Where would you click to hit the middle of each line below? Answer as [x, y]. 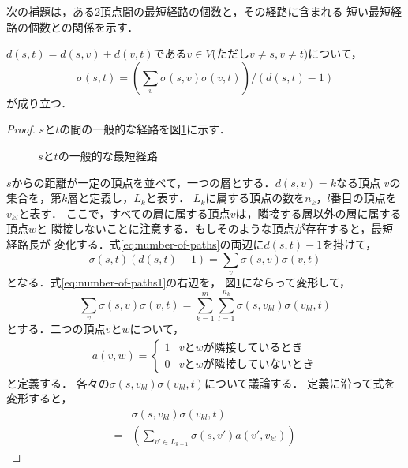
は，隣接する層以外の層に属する [318, 213]
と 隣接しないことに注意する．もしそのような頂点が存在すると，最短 [215, 228]
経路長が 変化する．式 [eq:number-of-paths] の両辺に [135, 243]
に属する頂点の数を [255, 198]
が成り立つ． [39, 102]
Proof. [21, 129]
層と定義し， [101, 198]
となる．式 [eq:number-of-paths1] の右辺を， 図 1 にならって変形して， [178, 281]
